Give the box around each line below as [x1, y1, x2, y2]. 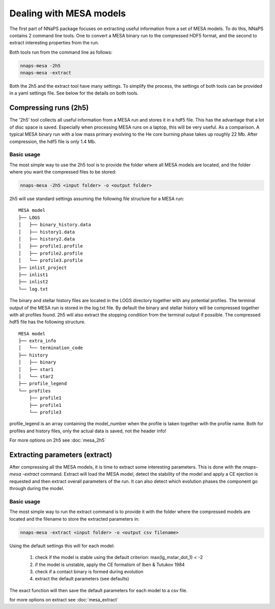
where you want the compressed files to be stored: [9, 169, 117, 175]
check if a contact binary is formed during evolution [35, 568, 144, 574]
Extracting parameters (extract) [9, 450, 112, 459]
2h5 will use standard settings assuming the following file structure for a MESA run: [9, 196, 184, 202]
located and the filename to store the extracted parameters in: [9, 516, 140, 522]
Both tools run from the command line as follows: [9, 49, 113, 55]
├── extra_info [18, 338, 57, 344]
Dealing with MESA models [9, 8, 126, 19]
